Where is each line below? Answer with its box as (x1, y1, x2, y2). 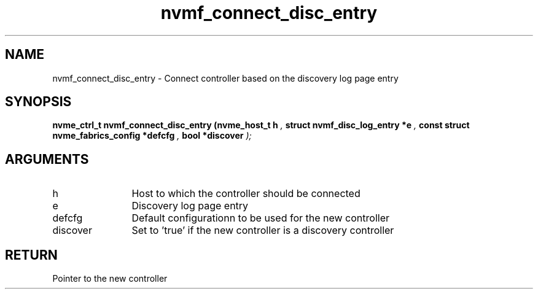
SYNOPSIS (5, 94, 72, 110)
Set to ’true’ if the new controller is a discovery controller (131, 224, 394, 237)
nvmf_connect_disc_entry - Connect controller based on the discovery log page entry (52, 72, 399, 83)
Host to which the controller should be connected (131, 187, 361, 200)
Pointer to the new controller (52, 273, 168, 284)
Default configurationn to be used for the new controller (131, 212, 389, 225)
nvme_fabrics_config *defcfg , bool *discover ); (52, 130, 252, 141)
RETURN (5, 247, 58, 263)
